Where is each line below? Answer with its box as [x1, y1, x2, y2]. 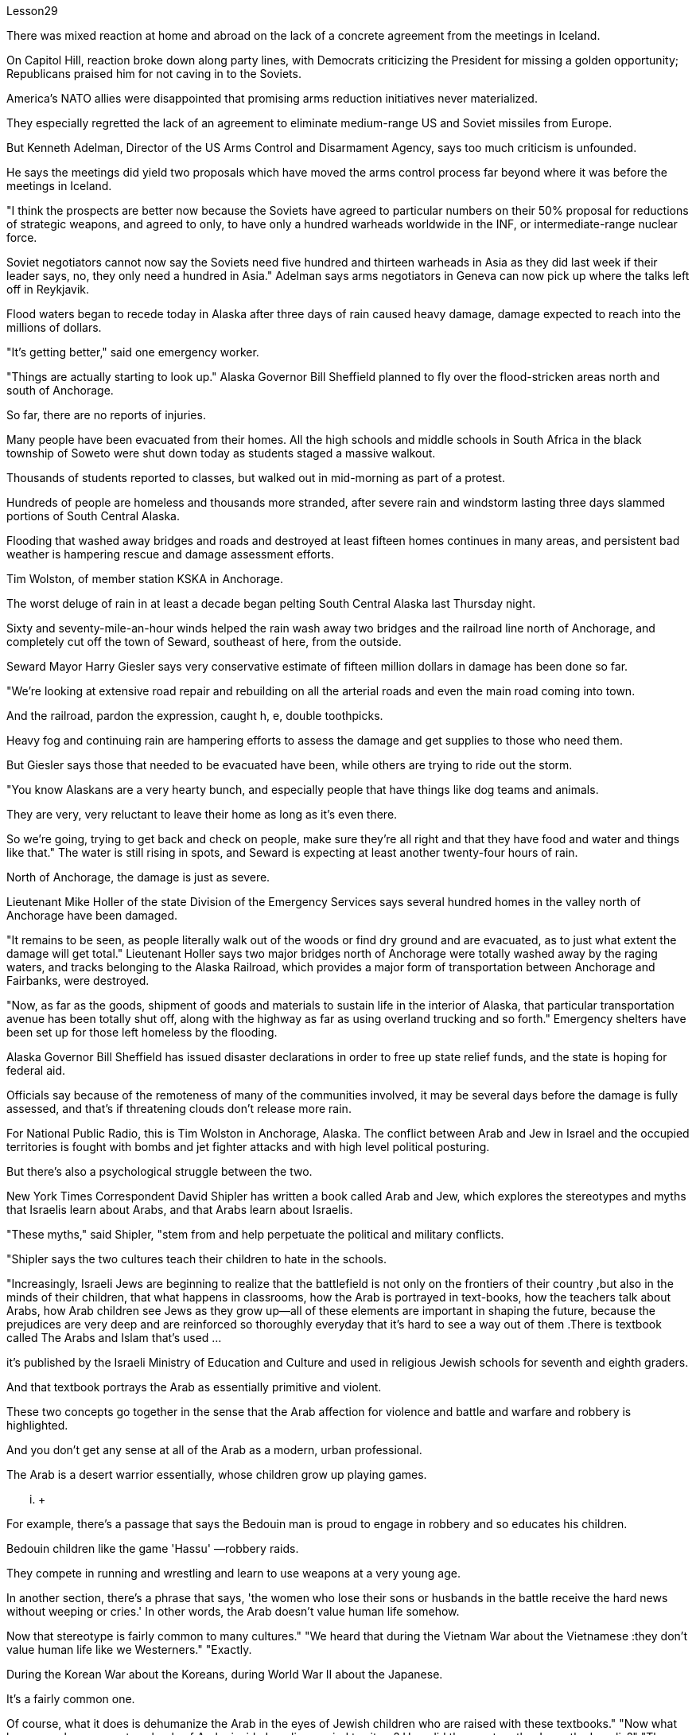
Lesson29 [6, 4, 58, 18]
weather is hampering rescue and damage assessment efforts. [6, 547, 335, 561]
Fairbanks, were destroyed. [6, 974, 150, 987]
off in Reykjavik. [6, 282, 90, 296]
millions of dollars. [6, 321, 102, 334]
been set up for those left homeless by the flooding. [6, 1025, 278, 1039]
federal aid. [6, 1064, 65, 1077]
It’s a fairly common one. [6, 1692, 135, 1706]
